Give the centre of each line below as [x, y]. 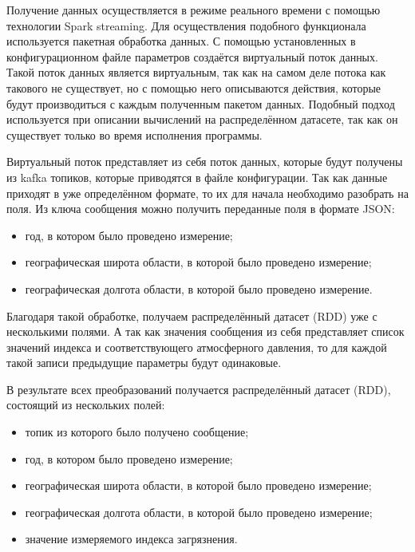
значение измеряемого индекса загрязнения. [131, 539]
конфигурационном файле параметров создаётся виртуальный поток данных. [192, 56]
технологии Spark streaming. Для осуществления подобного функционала [186, 25]
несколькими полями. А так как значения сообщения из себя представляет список [206, 331]
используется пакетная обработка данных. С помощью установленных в [181, 41]
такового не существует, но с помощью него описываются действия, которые [194, 87]
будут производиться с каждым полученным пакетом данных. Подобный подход [201, 103]
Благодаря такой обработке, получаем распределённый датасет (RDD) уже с [192, 315]
